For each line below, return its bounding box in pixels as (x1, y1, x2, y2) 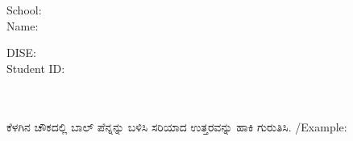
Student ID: (6, 59, 65, 76)
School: (6, 2, 42, 18)
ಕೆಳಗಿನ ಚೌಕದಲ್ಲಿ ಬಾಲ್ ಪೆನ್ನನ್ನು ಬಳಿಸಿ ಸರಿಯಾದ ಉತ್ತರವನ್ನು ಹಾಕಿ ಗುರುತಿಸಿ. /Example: (6, 118, 347, 135)
